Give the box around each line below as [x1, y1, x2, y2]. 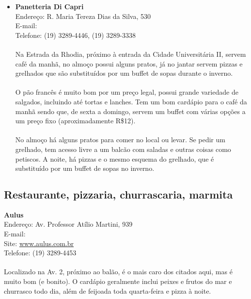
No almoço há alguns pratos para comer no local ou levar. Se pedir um [15, 134, 225, 145]
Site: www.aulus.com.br [4, 238, 74, 248]
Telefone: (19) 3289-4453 [4, 248, 77, 258]
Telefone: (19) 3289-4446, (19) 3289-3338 [15, 30, 136, 40]
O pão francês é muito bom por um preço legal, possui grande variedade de [15, 87, 238, 97]
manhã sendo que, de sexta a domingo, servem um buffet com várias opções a [15, 106, 246, 116]
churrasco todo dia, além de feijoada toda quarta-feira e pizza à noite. [4, 285, 211, 296]
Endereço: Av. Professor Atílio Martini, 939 [4, 219, 133, 229]
